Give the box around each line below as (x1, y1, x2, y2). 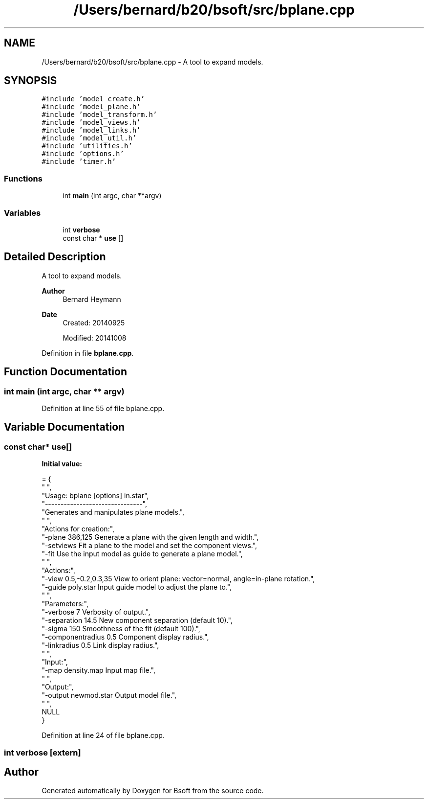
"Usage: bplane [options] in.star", (42, 491, 149, 500)
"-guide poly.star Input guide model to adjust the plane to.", (42, 583, 232, 592)
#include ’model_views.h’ (42, 118, 141, 127)
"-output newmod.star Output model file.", (42, 691, 177, 700)
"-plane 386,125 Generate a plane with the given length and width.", (42, 533, 259, 542)
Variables (4, 207, 41, 218)
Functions (4, 173, 43, 184)
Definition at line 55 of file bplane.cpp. (42, 404, 165, 413)
